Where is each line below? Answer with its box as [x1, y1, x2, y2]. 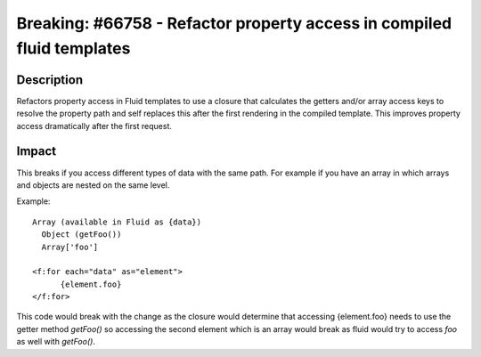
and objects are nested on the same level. [16, 179, 170, 191]
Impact [16, 143, 57, 159]
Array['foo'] [41, 241, 99, 252]
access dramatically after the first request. [16, 120, 173, 131]
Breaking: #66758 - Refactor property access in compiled [16, 13, 452, 33]
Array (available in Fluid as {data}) [32, 216, 202, 227]
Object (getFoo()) [41, 230, 122, 239]
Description [16, 72, 84, 87]
